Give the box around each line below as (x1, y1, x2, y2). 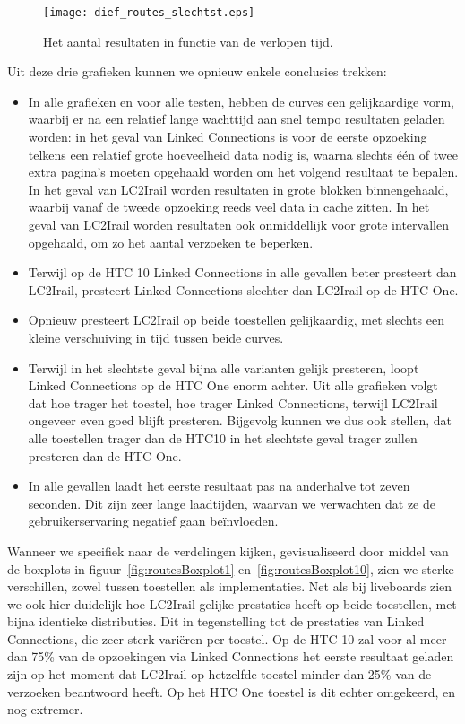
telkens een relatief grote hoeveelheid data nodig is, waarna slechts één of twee (28, 144, 458, 163)
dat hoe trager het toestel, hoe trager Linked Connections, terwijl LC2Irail (28, 393, 438, 412)
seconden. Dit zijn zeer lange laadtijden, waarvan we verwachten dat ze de (28, 493, 435, 512)
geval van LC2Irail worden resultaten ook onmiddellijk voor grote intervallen (28, 215, 449, 233)
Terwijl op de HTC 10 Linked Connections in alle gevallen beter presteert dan (28, 263, 457, 282)
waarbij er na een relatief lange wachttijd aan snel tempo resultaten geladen (28, 109, 445, 128)
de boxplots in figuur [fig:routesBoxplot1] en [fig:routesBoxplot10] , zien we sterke (7, 559, 454, 578)
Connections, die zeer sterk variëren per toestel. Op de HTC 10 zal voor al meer (7, 629, 447, 648)
